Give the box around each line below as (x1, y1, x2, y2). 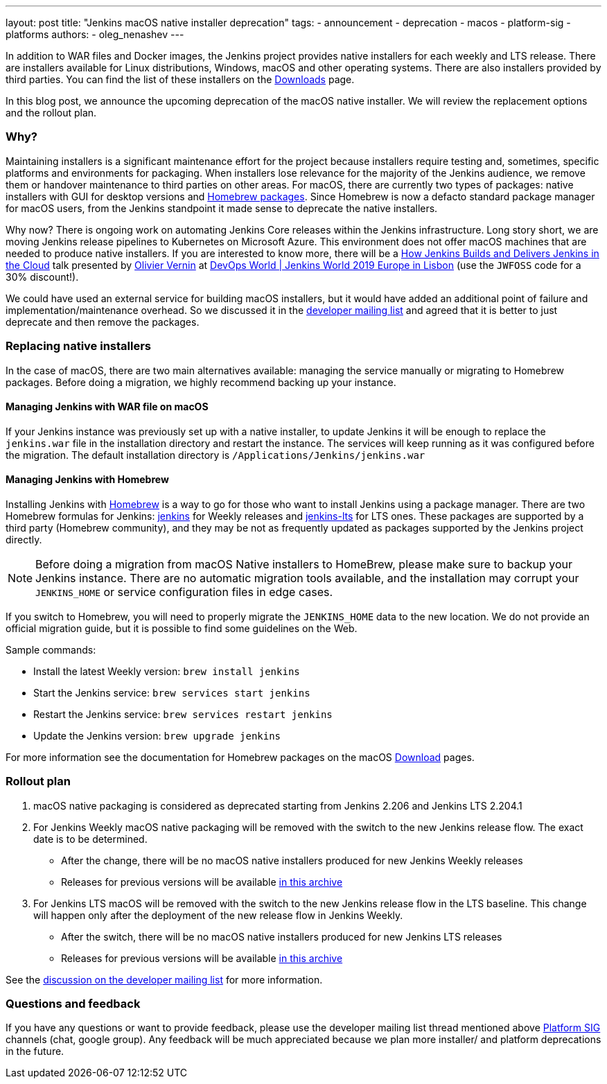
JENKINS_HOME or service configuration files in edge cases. (35, 584, 333, 599)
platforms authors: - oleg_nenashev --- (6, 28, 184, 40)
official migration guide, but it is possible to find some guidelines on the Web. (6, 622, 358, 634)
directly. (6, 533, 42, 545)
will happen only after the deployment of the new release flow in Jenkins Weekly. (33, 909, 403, 921)
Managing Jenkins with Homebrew (6, 473, 169, 486)
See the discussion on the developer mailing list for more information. (6, 973, 323, 986)
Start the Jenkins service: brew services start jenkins (33, 686, 310, 699)
